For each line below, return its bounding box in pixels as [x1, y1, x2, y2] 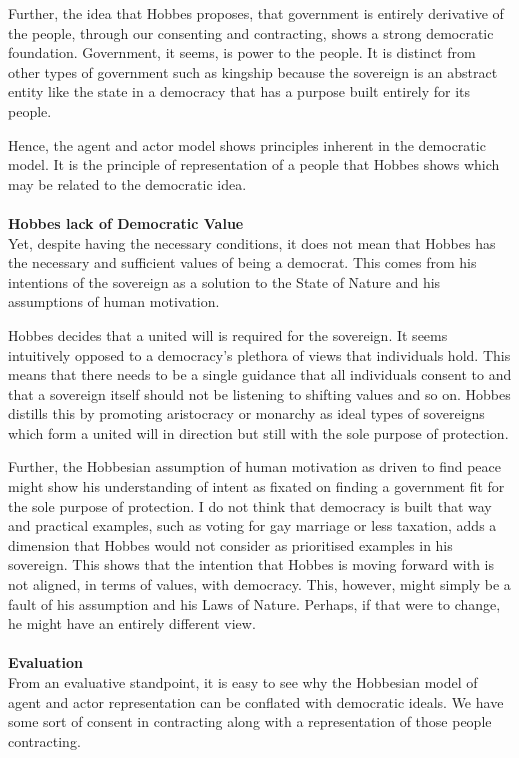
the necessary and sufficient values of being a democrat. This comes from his [8, 252, 477, 273]
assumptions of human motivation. [8, 291, 220, 312]
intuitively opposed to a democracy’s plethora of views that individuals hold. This [8, 344, 511, 365]
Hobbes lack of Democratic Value [8, 212, 244, 233]
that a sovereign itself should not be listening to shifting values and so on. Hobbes [8, 383, 511, 404]
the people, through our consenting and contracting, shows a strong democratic [8, 22, 494, 43]
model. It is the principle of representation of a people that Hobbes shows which [8, 154, 500, 175]
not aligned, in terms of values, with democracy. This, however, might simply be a [8, 574, 511, 595]
